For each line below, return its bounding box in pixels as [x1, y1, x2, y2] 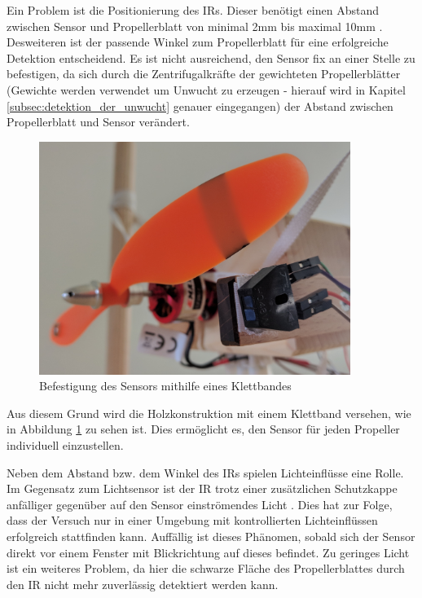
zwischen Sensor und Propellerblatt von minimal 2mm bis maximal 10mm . [7, 17, 383, 34]
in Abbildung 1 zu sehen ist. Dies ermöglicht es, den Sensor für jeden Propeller [7, 420, 400, 438]
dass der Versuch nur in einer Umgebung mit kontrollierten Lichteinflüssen [7, 512, 378, 529]
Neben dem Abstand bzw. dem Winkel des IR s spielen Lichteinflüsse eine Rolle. [7, 464, 404, 481]
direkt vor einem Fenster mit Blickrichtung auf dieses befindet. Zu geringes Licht [7, 543, 410, 561]
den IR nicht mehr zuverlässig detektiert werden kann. [7, 575, 279, 592]
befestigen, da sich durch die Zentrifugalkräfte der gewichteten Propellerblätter [7, 65, 401, 82]
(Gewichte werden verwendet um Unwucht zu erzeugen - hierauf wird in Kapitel [7, 81, 406, 98]
